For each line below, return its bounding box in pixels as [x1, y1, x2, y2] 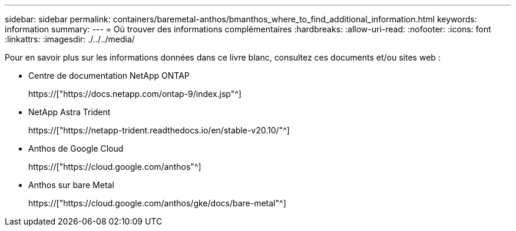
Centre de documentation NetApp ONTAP [28, 71, 190, 81]
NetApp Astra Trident [28, 107, 111, 117]
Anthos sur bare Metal [28, 180, 114, 190]
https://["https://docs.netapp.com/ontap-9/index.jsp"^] [28, 89, 242, 99]
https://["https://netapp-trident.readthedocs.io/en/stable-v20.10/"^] [28, 125, 290, 135]
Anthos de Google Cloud [28, 143, 124, 153]
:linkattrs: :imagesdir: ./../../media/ [5, 34, 135, 44]
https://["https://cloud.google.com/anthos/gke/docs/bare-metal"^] [28, 198, 286, 208]
